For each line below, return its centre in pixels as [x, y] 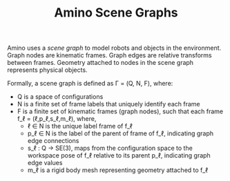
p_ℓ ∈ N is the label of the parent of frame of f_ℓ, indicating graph [121, 133]
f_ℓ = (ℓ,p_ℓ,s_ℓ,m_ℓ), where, [57, 119]
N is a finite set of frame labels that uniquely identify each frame [108, 104]
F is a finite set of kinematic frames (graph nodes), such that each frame [120, 111]
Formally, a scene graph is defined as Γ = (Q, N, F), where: [90, 84]
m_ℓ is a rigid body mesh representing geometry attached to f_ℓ [118, 170]
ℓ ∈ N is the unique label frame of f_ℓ [80, 126]
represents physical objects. [47, 70]
